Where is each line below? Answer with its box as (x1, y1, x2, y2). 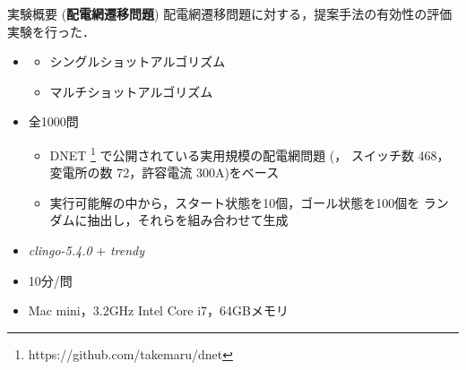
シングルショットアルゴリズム (49, 52, 226, 71)
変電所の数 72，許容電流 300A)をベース (49, 163, 280, 182)
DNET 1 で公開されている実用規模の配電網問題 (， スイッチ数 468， (49, 142, 450, 164)
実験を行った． (7, 22, 95, 40)
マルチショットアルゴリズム (49, 82, 213, 100)
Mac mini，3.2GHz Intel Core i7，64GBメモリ (28, 301, 289, 320)
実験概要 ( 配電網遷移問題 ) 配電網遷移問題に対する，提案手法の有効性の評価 (7, 4, 453, 22)
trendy (109, 241, 145, 259)
